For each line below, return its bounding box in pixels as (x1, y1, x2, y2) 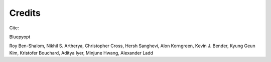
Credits (9, 7, 41, 18)
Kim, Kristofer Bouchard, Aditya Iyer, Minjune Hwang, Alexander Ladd (9, 50, 153, 56)
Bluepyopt (9, 34, 31, 40)
